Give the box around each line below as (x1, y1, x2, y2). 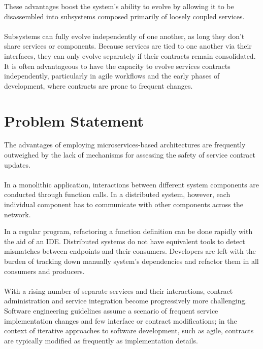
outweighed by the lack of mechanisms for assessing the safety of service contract (4, 149, 255, 160)
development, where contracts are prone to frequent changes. (4, 80, 193, 91)
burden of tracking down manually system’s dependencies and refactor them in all (4, 256, 259, 266)
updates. (4, 159, 30, 170)
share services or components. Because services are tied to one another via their (4, 41, 252, 51)
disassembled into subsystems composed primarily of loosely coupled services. (4, 11, 245, 21)
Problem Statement (4, 110, 144, 131)
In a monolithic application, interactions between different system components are (4, 179, 259, 189)
